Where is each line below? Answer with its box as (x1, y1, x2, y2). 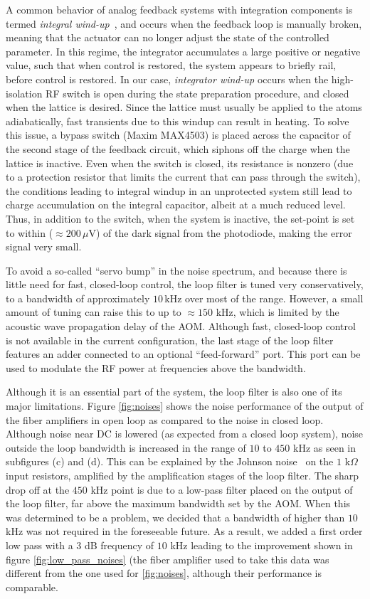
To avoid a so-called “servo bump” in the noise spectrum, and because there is (6, 263, 347, 277)
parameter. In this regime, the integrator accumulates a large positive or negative (6, 43, 361, 58)
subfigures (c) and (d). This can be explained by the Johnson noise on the (6, 454, 334, 469)
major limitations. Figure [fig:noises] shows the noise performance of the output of (6, 398, 364, 413)
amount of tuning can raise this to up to (6, 304, 181, 319)
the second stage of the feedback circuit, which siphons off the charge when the (6, 141, 350, 156)
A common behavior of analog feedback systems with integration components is (6, 2, 353, 16)
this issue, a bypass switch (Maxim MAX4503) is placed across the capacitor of (6, 127, 351, 142)
